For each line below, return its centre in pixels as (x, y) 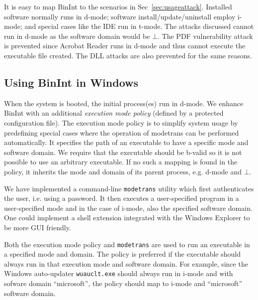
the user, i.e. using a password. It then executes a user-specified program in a (122, 198)
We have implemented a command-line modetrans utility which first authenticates (129, 188)
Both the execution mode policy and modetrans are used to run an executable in (127, 244)
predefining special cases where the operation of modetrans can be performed (122, 132)
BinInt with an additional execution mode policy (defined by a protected (114, 113)
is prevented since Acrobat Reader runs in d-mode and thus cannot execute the (125, 46)
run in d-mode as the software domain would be (77, 36)
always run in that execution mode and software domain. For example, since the (126, 263)
